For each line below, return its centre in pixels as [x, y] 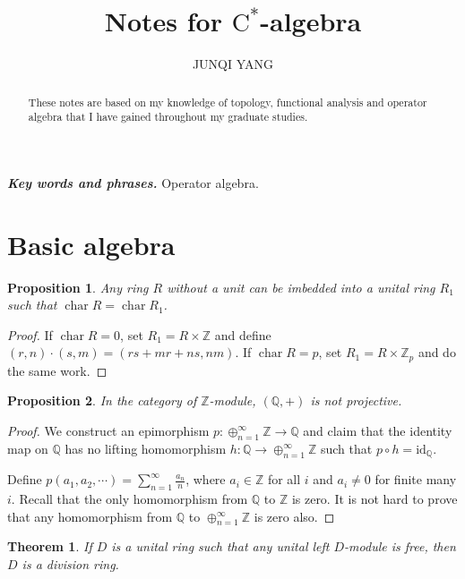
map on [28, 448]
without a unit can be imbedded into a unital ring [301, 287]
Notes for [163, 21]
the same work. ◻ [57, 370]
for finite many [416, 479]
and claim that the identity [378, 430]
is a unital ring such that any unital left [220, 546]
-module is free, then [400, 546]
